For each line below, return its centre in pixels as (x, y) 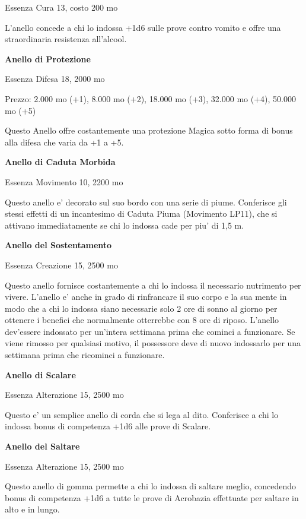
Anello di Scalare (40, 374)
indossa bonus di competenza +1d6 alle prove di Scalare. (108, 426)
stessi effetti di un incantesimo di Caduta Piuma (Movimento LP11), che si (141, 213)
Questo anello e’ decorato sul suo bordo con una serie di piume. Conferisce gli (146, 202)
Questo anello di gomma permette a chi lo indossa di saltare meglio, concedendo (151, 486)
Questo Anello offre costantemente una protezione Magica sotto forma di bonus (149, 130)
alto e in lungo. (32, 509)
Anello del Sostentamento (58, 245)
